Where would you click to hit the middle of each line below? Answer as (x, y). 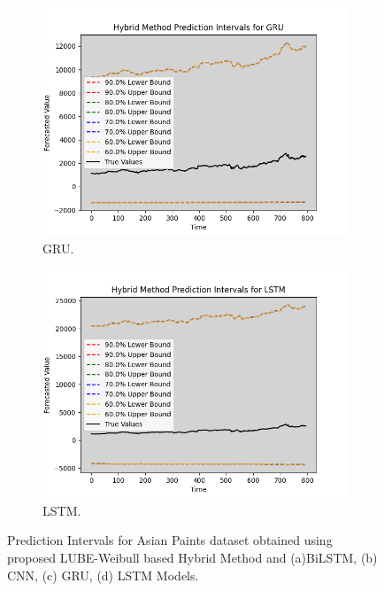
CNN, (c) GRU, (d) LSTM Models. (103, 575)
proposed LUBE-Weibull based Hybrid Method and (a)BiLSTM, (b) (192, 557)
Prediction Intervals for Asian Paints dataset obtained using (170, 540)
